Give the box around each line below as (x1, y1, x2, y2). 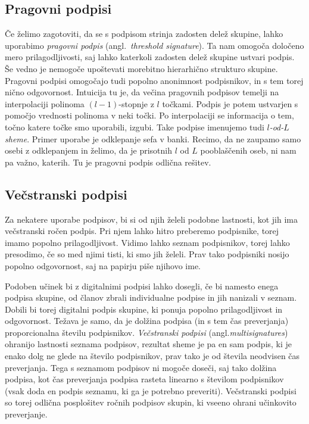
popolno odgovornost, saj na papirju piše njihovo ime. (5, 259, 201, 272)
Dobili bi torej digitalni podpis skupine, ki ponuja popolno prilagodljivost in (5, 303, 283, 315)
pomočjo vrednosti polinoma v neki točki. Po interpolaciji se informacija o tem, (5, 109, 294, 121)
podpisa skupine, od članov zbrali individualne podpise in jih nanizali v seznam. (5, 291, 297, 304)
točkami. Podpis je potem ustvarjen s (162, 97, 298, 110)
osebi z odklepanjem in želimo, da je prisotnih (5, 144, 172, 157)
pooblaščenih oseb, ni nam (200, 144, 296, 157)
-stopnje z (118, 97, 154, 110)
